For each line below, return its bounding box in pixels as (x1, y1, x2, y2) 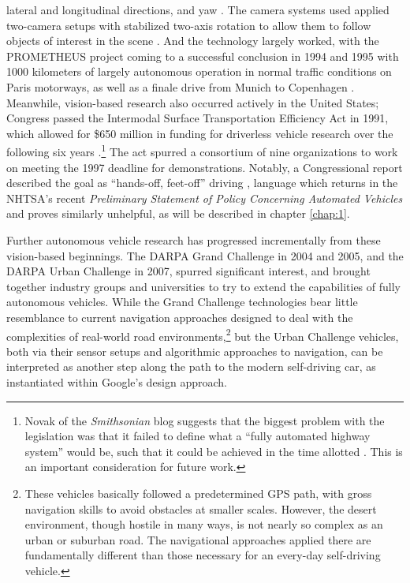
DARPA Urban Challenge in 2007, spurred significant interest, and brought (6, 263, 371, 279)
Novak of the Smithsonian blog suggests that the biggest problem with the (24, 412, 385, 428)
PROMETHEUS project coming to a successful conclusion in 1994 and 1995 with (6, 47, 399, 64)
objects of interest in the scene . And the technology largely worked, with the (6, 32, 379, 49)
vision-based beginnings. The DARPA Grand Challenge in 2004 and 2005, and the (6, 247, 404, 263)
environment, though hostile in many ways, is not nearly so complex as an (24, 516, 383, 533)
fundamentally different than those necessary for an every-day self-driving (24, 547, 381, 563)
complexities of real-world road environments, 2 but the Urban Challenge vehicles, (6, 325, 399, 344)
